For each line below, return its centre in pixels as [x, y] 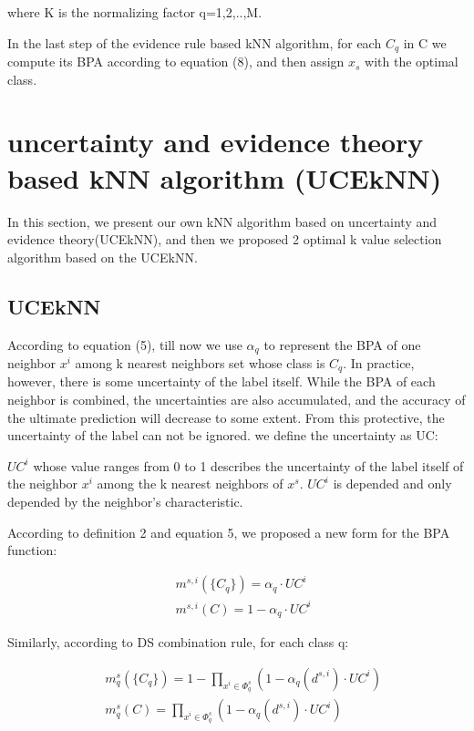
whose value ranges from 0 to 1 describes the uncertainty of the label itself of [248, 465]
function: [32, 550]
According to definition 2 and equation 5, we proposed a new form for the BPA [229, 532]
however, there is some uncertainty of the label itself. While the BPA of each [222, 381]
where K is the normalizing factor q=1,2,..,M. [135, 12]
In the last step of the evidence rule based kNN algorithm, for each [195, 42]
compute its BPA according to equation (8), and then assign [176, 62]
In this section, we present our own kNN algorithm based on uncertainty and [222, 221]
